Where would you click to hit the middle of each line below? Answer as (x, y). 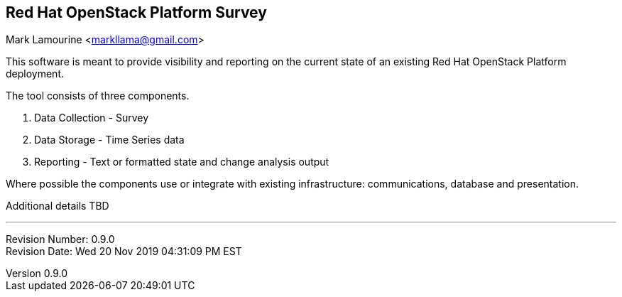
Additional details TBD (58, 206)
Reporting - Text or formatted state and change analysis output (182, 162)
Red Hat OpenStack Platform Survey (136, 12)
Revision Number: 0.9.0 (60, 239)
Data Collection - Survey (92, 118)
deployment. (35, 74)
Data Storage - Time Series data (109, 140)
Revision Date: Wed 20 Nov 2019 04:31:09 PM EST (124, 252)
